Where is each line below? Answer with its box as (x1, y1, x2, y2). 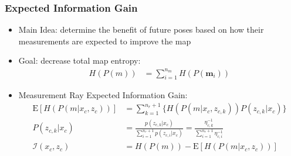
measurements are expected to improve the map (18, 34, 191, 47)
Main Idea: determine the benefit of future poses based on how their (18, 23, 264, 36)
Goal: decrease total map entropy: (18, 54, 141, 67)
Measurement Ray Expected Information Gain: (18, 89, 188, 101)
